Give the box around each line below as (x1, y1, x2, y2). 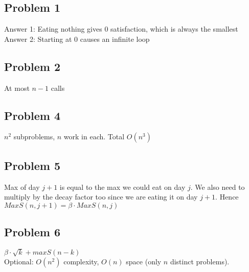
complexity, (63, 256, 99, 266)
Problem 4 (4, 107, 60, 123)
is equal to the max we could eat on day (59, 181, 186, 192)
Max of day (4, 181, 40, 192)
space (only (126, 256, 162, 266)
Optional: (4, 256, 34, 266)
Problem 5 (4, 157, 60, 173)
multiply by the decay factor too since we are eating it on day (4, 191, 198, 202)
